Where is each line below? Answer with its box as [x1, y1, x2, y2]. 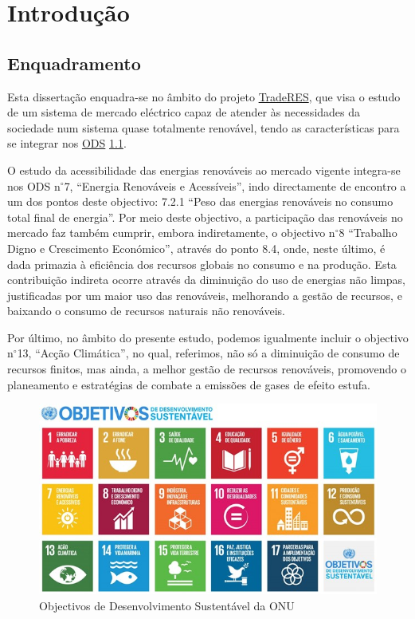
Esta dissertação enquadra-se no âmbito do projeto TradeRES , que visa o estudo [7, 88, 401, 104]
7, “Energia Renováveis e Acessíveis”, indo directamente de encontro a [64, 177, 406, 194]
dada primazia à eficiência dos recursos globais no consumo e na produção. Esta [7, 255, 397, 272]
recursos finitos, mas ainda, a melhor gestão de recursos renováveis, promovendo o [7, 361, 406, 377]
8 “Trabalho [339, 224, 397, 241]
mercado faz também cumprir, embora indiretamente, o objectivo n [7, 224, 335, 241]
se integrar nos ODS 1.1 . [7, 135, 127, 152]
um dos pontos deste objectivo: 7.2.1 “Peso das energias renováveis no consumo [7, 193, 393, 210]
